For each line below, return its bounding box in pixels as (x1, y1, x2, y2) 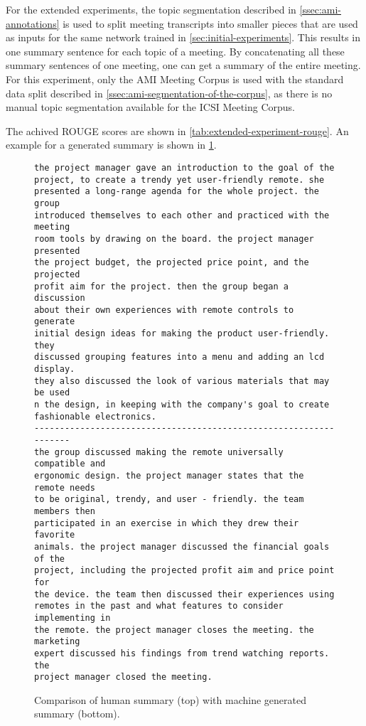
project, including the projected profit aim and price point (34, 565, 335, 576)
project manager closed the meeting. (34, 672, 212, 683)
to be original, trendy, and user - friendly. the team (34, 494, 304, 505)
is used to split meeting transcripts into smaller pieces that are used (63, 16, 358, 31)
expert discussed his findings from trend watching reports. (34, 648, 330, 658)
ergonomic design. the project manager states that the (34, 471, 304, 481)
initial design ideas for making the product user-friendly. (34, 329, 330, 339)
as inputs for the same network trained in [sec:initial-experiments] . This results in (6, 30, 360, 45)
